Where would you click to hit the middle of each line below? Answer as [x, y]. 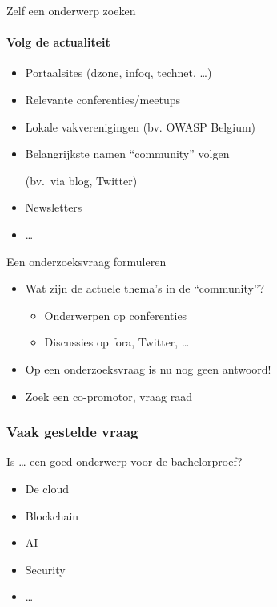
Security [45, 569]
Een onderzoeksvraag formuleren [86, 261]
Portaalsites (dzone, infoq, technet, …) [118, 73]
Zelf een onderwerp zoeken [71, 10]
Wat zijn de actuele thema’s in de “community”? [145, 288]
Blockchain [52, 515]
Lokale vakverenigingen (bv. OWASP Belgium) [141, 126]
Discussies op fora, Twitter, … [117, 342]
